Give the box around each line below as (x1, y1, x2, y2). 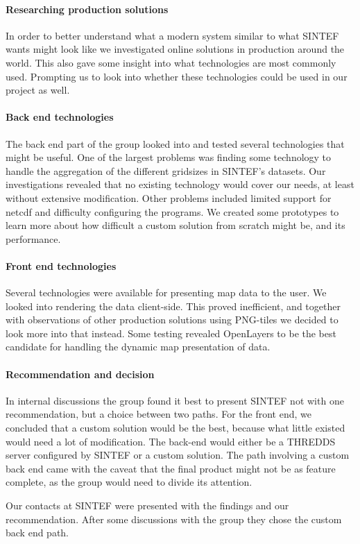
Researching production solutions (6, 1, 169, 16)
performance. (6, 231, 61, 246)
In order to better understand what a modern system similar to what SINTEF (6, 28, 339, 42)
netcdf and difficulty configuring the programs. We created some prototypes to (6, 204, 339, 219)
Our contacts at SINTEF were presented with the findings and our (6, 498, 289, 513)
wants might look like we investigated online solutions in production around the (6, 42, 345, 56)
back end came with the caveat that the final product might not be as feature (6, 461, 336, 475)
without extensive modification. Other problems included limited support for (6, 190, 332, 205)
